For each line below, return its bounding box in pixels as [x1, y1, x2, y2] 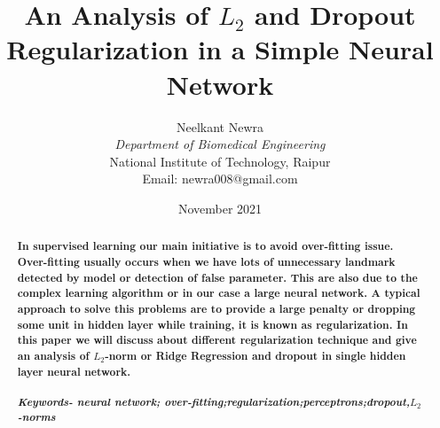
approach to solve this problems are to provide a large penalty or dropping [17, 300, 416, 316]
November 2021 [177, 198, 263, 217]
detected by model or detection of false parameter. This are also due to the [17, 269, 418, 285]
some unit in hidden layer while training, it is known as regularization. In [17, 316, 408, 332]
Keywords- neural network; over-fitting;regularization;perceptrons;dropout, [17, 393, 410, 409]
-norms [17, 409, 56, 425]
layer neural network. [17, 363, 131, 379]
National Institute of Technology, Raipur [109, 152, 331, 170]
